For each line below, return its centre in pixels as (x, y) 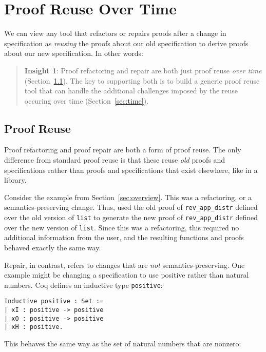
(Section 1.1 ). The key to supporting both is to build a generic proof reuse (142, 80)
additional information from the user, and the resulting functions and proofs (124, 237)
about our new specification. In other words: (74, 53)
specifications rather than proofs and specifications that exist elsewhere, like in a (131, 170)
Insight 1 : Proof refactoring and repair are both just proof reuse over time (143, 70)
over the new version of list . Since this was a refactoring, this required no (122, 227)
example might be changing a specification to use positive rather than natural (127, 275)
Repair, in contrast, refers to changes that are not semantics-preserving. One (125, 265)
